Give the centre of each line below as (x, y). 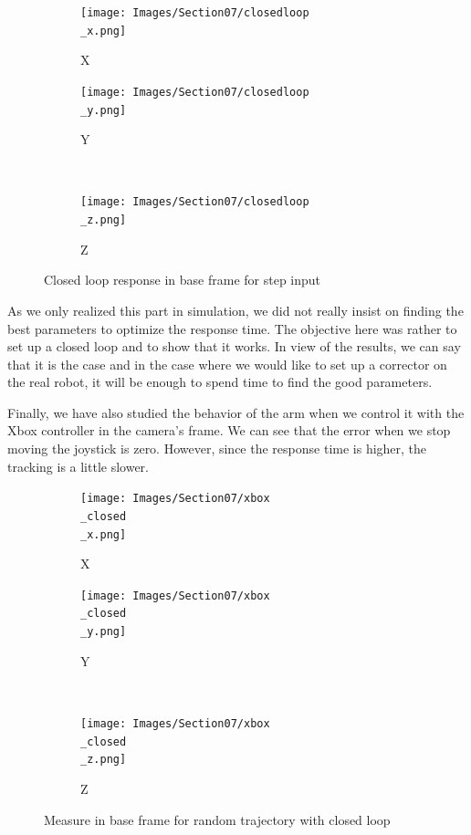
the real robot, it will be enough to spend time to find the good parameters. (220, 382)
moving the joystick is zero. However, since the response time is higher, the (217, 449)
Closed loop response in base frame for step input (183, 280)
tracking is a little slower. (78, 466)
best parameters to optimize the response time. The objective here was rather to (232, 328)
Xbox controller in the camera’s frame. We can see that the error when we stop (229, 430)
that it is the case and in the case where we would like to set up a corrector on (227, 364)
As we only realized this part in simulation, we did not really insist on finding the (235, 310)
